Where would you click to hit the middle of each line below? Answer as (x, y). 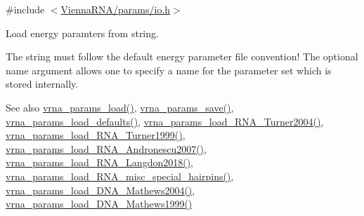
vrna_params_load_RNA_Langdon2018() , (99, 162)
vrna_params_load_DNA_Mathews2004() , (100, 190)
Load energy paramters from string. (82, 33)
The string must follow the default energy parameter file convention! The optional (182, 56)
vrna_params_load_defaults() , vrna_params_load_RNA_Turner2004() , (165, 121)
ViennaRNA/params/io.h (116, 9)
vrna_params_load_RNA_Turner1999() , (96, 135)
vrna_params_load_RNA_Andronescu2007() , (106, 148)
